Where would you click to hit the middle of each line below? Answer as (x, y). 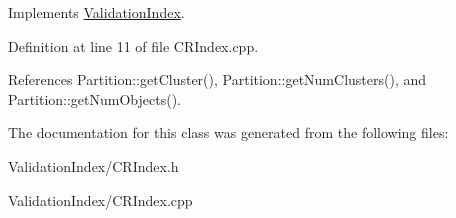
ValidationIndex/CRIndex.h (93, 165)
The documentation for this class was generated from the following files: (228, 132)
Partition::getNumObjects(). (95, 98)
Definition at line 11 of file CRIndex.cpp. (133, 45)
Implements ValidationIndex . (96, 12)
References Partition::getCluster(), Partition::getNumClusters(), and (217, 79)
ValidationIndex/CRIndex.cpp (100, 199)
